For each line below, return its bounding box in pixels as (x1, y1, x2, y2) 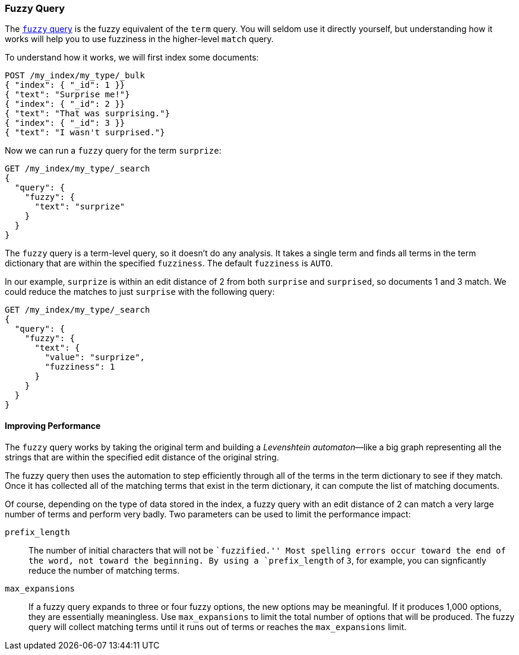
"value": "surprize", (45, 352, 145, 363)
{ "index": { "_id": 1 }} (5, 80, 125, 90)
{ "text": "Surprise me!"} (5, 90, 130, 100)
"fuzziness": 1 (45, 362, 115, 372)
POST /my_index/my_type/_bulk (5, 71, 145, 81)
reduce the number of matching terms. (29, 565, 180, 575)
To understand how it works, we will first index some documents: (5, 52, 259, 63)
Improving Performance (5, 420, 101, 431)
